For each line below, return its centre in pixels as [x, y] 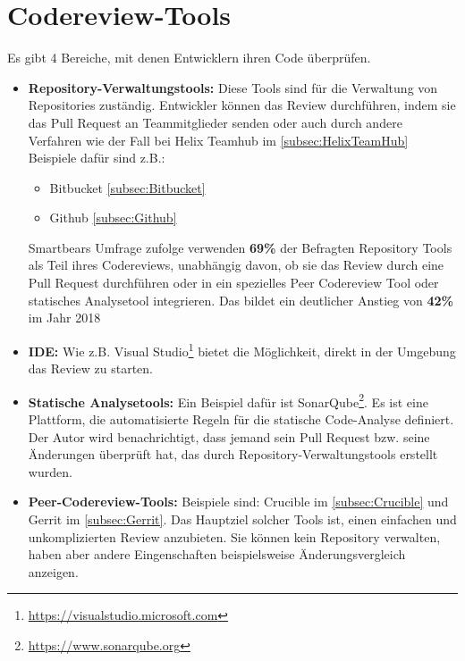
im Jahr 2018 [64, 318]
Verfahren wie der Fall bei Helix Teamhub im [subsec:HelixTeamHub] [218, 140]
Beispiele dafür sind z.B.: [97, 158]
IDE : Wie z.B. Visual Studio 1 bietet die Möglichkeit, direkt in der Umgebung [242, 349]
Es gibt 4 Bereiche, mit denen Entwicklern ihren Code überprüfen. [189, 58]
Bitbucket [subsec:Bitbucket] [127, 187]
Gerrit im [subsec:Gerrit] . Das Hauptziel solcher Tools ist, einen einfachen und [242, 519]
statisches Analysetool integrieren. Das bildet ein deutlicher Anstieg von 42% [241, 300]
